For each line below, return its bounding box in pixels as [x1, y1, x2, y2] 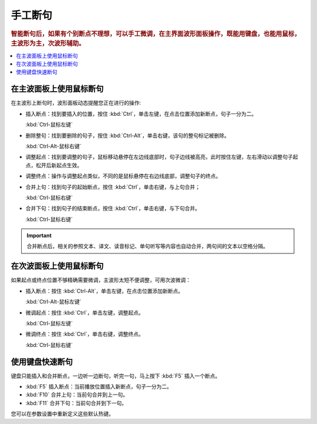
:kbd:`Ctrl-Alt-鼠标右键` [25, 142, 82, 149]
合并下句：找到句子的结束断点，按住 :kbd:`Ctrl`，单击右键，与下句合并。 [25, 205, 201, 212]
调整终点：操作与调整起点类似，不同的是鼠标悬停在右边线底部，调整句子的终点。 [25, 172, 221, 179]
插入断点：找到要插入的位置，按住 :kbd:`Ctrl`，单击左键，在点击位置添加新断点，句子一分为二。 [25, 110, 257, 117]
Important [26, 232, 52, 239]
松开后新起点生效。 [35, 162, 82, 169]
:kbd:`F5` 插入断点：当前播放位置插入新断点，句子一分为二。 [25, 383, 173, 390]
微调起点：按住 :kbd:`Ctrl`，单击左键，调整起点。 [25, 309, 144, 316]
